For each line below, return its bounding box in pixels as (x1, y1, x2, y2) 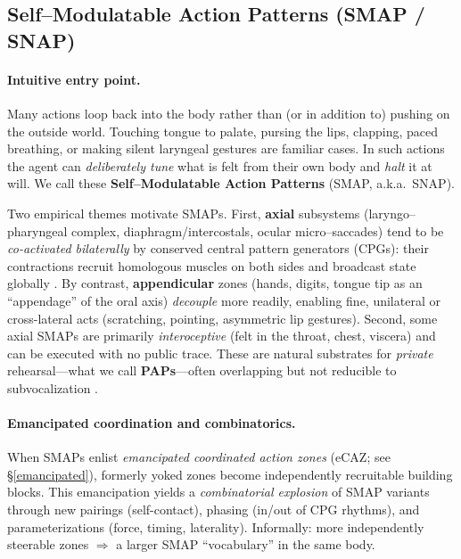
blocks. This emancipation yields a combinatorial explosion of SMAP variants (7, 482, 430, 501)
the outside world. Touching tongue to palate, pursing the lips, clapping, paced (7, 121, 438, 140)
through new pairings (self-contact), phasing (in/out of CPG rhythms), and (7, 500, 420, 519)
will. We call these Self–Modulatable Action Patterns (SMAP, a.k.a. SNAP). (7, 174, 455, 193)
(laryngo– (363, 203, 416, 222)
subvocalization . (7, 378, 98, 397)
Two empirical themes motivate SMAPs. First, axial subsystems (7, 203, 360, 222)
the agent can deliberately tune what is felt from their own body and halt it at (7, 156, 432, 175)
